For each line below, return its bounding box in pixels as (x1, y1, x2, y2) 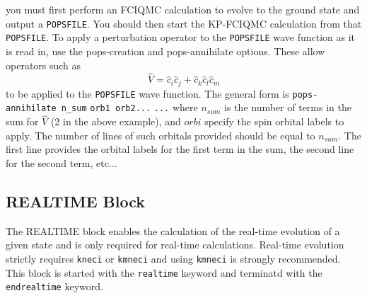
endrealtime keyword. (6, 279, 103, 294)
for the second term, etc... (6, 156, 117, 171)
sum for (6, 114, 39, 129)
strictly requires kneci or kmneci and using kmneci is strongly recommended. (6, 251, 341, 266)
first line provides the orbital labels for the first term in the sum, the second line (6, 142, 354, 156)
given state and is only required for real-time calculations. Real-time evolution (6, 237, 344, 252)
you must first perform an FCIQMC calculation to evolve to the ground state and (6, 2, 360, 16)
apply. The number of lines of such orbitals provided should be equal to (6, 127, 315, 142)
